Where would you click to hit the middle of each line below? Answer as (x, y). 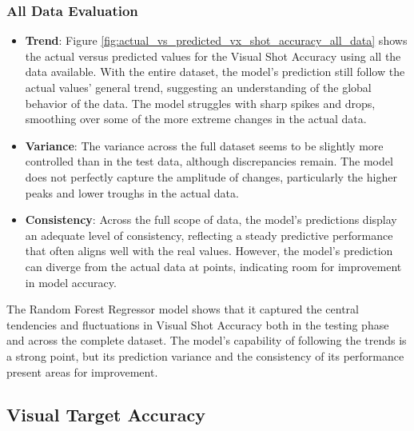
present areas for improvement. (82, 371)
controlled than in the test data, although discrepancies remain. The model (209, 161)
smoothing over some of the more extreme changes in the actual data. (196, 119)
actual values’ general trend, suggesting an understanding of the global (198, 87)
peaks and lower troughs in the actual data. (132, 192)
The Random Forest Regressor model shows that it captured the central (183, 309)
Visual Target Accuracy (106, 415)
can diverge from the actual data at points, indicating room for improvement (213, 266)
